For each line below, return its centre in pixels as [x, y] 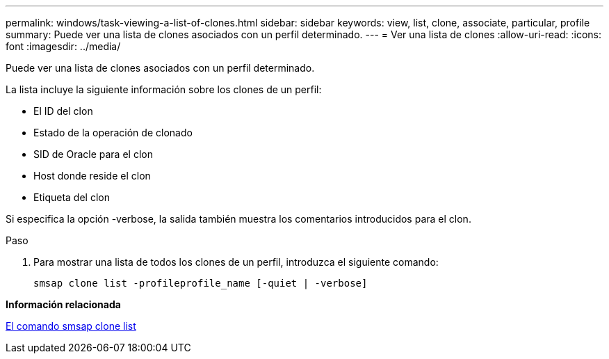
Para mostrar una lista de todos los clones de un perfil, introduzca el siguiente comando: [236, 262]
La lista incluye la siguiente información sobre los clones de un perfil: [164, 89]
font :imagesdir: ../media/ [63, 46]
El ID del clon [63, 111]
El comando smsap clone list [71, 326]
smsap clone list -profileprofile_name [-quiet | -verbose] [201, 283]
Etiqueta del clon [72, 197]
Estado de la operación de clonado [113, 133]
